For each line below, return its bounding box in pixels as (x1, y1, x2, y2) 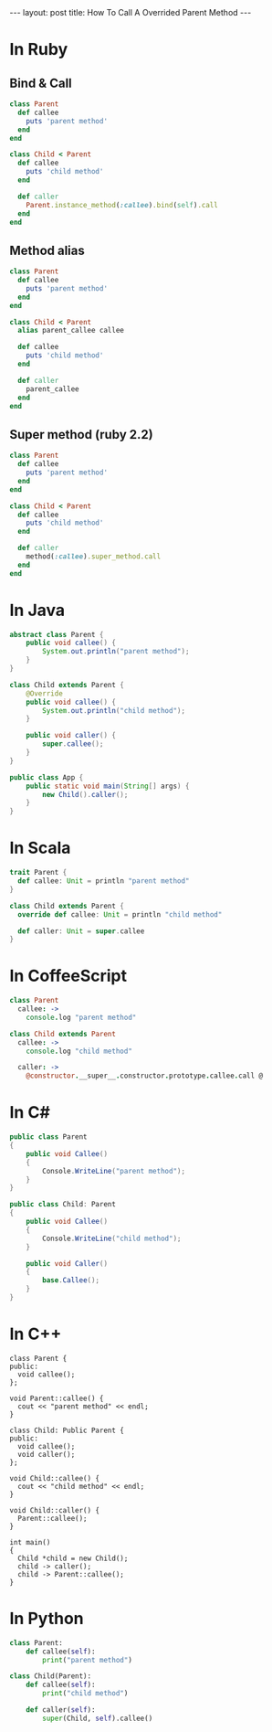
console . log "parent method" (26, 1013, 137, 1022)
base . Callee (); (42, 1276, 100, 1285)
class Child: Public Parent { (9, 1426, 125, 1435)
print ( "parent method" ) (42, 1655, 132, 1664)
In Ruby (9, 39, 68, 60)
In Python (9, 1609, 84, 1629)
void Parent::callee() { (9, 1394, 104, 1403)
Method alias (9, 242, 85, 258)
